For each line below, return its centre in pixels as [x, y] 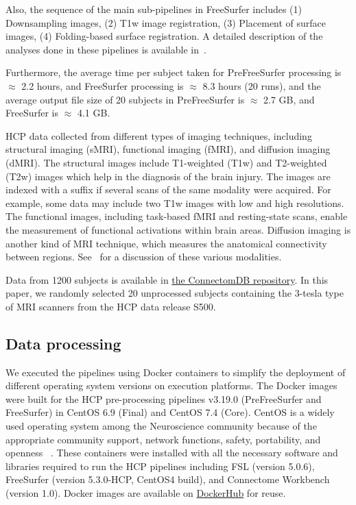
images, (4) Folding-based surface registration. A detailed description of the [164, 36]
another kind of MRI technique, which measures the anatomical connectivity [166, 243]
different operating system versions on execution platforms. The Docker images [171, 385]
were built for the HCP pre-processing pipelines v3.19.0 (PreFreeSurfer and [164, 398]
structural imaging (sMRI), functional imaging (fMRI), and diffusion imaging [168, 149]
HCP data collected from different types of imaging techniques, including [159, 135]
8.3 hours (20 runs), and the [262, 85]
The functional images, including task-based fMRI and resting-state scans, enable [177, 216]
